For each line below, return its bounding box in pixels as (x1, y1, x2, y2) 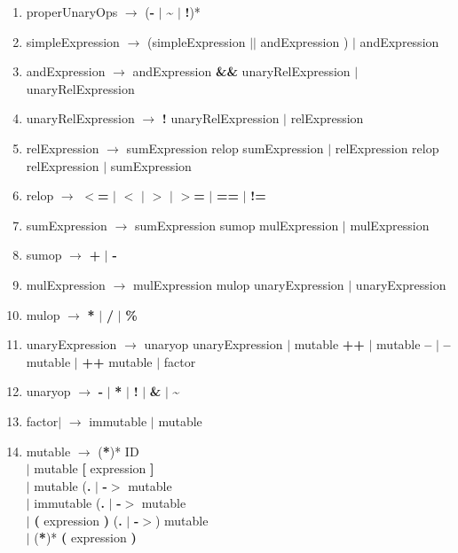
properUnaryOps (26, 3, 118, 20)
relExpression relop (335, 138, 439, 157)
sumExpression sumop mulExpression (134, 215, 339, 234)
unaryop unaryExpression (144, 335, 283, 354)
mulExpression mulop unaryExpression (132, 275, 344, 293)
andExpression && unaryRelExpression (132, 62, 351, 81)
